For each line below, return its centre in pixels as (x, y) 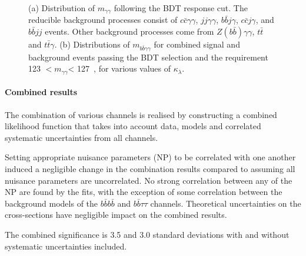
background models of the (51, 203)
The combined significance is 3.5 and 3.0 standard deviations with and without (147, 234)
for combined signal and (197, 44)
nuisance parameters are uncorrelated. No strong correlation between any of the (149, 180)
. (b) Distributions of (92, 44)
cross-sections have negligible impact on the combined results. (116, 215)
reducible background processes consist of (103, 20)
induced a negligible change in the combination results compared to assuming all (150, 169)
